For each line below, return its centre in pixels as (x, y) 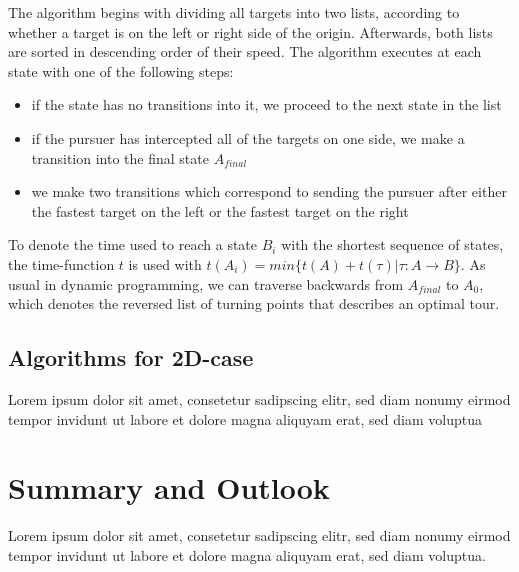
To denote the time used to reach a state (133, 244)
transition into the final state (120, 157)
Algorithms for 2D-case (131, 357)
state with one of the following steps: (121, 70)
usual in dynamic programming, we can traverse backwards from (206, 283)
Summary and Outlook (169, 487)
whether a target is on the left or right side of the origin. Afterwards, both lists (250, 31)
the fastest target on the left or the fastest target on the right (220, 210)
